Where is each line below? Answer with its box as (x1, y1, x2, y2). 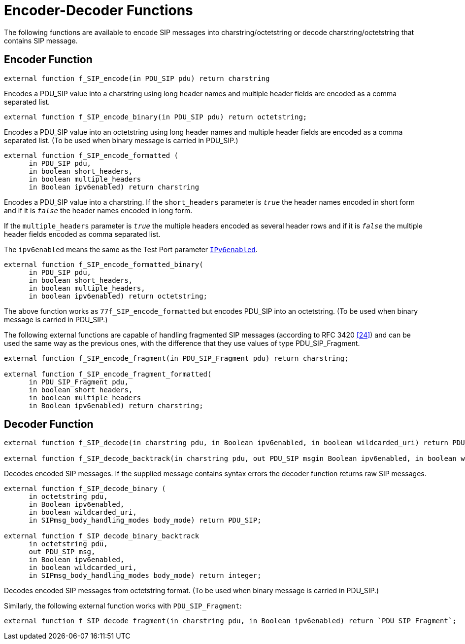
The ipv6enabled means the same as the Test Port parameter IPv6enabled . (4, 245, 258, 254)
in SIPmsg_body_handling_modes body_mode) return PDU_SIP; (29, 516, 262, 525)
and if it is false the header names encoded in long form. (4, 206, 193, 215)
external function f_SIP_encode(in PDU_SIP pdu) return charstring (4, 74, 270, 82)
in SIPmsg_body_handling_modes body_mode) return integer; (29, 571, 262, 580)
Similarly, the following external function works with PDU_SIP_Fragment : (4, 602, 242, 610)
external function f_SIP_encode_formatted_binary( (4, 260, 203, 268)
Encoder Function (4, 53, 93, 66)
